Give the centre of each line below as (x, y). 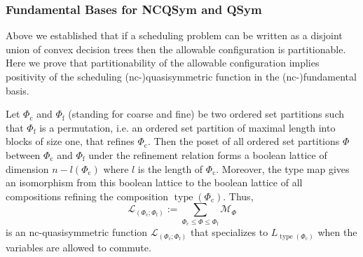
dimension (27, 168)
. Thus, (238, 196)
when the (337, 232)
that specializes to (229, 232)
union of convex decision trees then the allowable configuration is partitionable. (176, 49)
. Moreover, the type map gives (283, 168)
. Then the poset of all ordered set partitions (244, 141)
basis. (18, 90)
